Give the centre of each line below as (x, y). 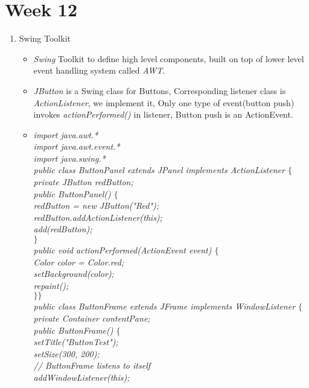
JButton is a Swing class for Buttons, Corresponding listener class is (160, 90)
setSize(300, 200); (66, 353)
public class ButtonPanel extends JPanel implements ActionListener (159, 170)
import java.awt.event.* (77, 146)
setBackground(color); (74, 274)
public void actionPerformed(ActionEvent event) (123, 250)
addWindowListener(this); (81, 377)
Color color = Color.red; (79, 262)
